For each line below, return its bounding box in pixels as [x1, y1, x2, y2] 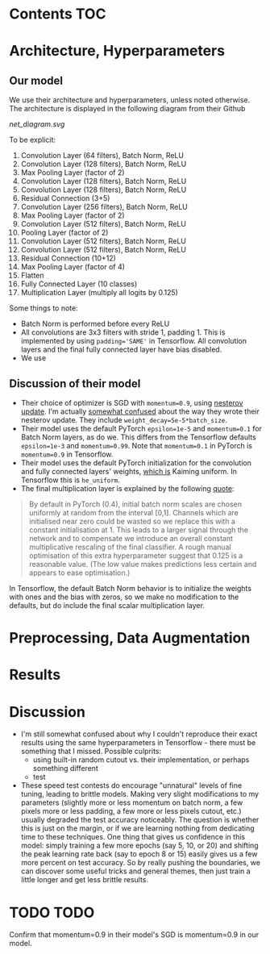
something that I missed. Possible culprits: [20, 747, 162, 756]
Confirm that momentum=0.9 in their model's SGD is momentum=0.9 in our [9, 930, 260, 939]
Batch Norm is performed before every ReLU [20, 319, 170, 329]
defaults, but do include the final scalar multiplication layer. [9, 601, 205, 610]
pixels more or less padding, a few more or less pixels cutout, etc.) [20, 806, 242, 816]
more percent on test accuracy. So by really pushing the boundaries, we [20, 858, 261, 868]
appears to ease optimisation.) [28, 568, 131, 577]
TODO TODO [9, 903, 95, 922]
